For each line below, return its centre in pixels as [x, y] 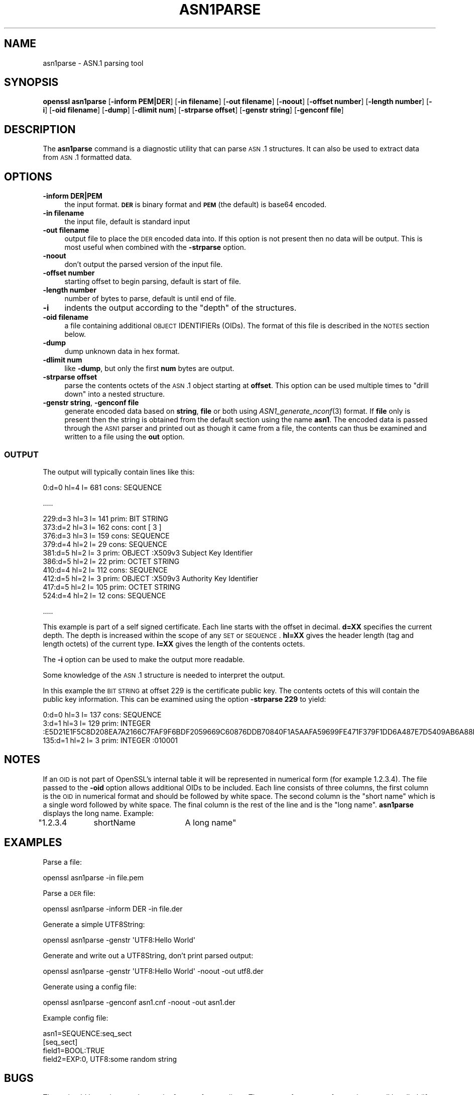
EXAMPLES [33, 843]
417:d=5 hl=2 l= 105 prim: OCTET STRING [111, 587]
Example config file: [76, 1018]
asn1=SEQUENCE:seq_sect [87, 1033]
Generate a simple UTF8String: [94, 924]
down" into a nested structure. [115, 394]
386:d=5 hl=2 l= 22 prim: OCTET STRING [111, 561]
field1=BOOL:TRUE [74, 1050]
